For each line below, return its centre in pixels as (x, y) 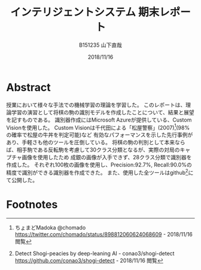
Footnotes (32, 205)
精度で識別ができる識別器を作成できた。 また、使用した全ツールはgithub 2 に (100, 172)
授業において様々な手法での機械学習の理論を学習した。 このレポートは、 (96, 105)
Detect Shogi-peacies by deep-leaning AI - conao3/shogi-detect (95, 253)
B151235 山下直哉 (100, 45)
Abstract (28, 87)
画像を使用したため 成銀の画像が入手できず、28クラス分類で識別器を (107, 157)
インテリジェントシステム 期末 (85, 12)
